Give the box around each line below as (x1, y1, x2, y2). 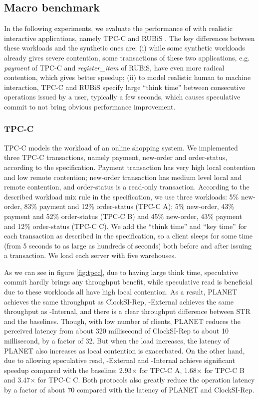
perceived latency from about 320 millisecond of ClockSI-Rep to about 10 (4, 325, 229, 336)
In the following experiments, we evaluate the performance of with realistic (4, 23, 233, 33)
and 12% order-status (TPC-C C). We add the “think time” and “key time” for (4, 220, 247, 231)
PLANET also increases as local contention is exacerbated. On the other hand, (4, 345, 245, 355)
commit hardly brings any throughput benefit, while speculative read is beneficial (4, 276, 253, 287)
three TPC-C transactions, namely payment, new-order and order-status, (4, 152, 228, 162)
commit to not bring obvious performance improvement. (4, 101, 176, 111)
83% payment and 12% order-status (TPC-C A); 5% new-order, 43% (24, 201, 234, 211)
